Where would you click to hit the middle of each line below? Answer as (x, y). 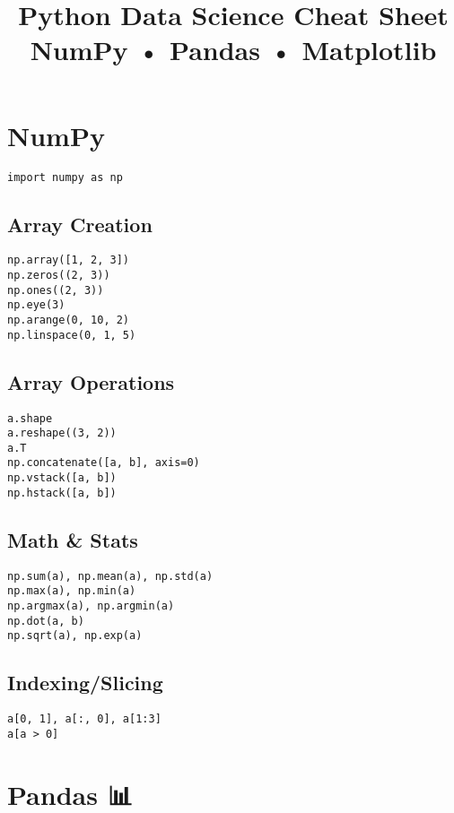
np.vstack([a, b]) (62, 478)
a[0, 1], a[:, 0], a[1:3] (84, 719)
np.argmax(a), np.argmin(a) (91, 605)
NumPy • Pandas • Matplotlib (233, 50)
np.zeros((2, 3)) (59, 276)
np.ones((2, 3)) (56, 290)
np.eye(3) (36, 305)
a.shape (30, 418)
